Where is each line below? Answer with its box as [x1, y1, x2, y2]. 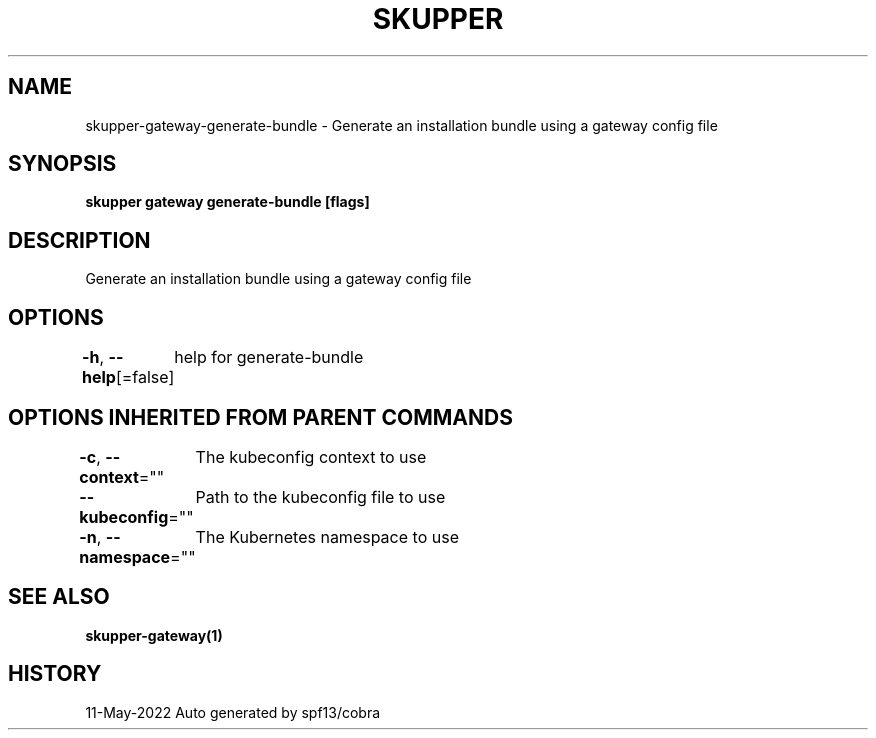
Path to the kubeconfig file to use [195, 486, 446, 507]
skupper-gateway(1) [85, 626, 223, 644]
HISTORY [8, 661, 102, 687]
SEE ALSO [8, 584, 110, 610]
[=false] [115, 367, 175, 388]
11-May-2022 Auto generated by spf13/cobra [85, 703, 381, 721]
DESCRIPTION [8, 227, 151, 253]
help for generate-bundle [174, 347, 364, 368]
